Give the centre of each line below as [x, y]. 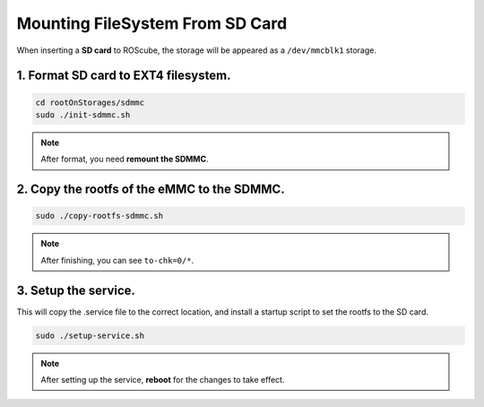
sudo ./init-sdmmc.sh [83, 115]
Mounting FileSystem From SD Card [152, 23]
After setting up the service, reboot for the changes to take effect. [163, 379]
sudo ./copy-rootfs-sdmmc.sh [99, 216]
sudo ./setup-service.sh [90, 335]
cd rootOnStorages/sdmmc [90, 102]
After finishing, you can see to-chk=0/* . [117, 260]
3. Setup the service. [76, 290]
